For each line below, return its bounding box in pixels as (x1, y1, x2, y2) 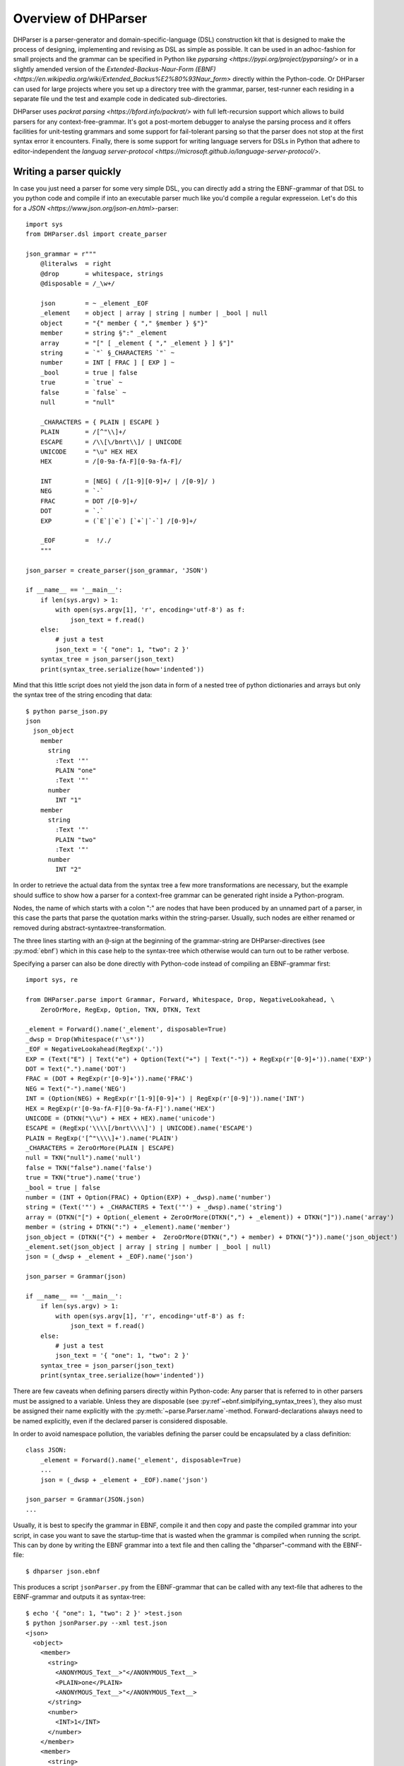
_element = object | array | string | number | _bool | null (40, 309, 268, 317)
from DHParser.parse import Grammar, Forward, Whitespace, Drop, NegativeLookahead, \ (25, 996, 335, 1004)
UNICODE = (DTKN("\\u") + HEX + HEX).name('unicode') (25, 1114, 215, 1122)
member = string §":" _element (40, 329, 167, 337)
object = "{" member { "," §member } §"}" (40, 319, 208, 327)
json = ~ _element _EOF (40, 300, 149, 307)
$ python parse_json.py (25, 707, 108, 715)
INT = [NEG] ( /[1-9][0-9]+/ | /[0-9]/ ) (40, 478, 215, 485)
